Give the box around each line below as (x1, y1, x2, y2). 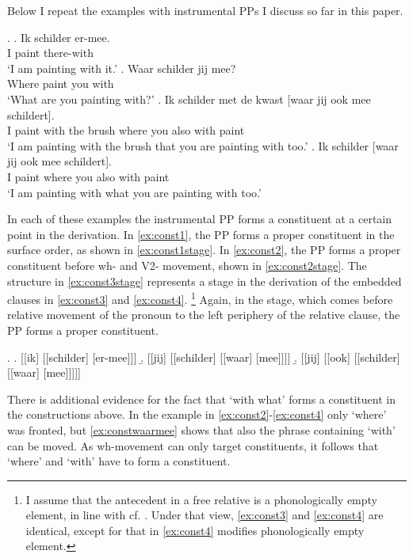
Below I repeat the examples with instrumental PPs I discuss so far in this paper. (7, 2, 403, 18)
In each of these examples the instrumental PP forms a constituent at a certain (7, 211, 392, 227)
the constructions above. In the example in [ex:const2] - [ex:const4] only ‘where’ (7, 406, 387, 423)
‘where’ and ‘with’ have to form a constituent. (7, 453, 231, 469)
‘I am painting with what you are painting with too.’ (7, 184, 262, 200)
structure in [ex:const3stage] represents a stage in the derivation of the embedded (7, 272, 402, 289)
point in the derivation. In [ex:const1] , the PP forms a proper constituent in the (7, 226, 395, 242)
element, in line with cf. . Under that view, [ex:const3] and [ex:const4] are (25, 507, 384, 523)
